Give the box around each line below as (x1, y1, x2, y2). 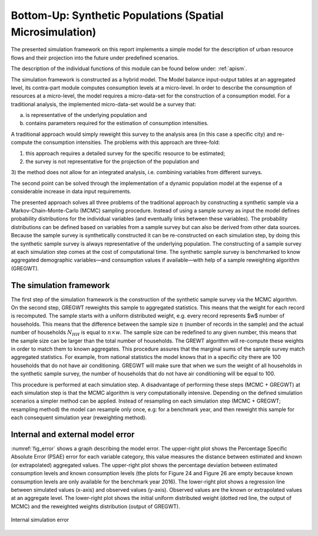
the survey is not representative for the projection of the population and (25, 158, 200, 165)
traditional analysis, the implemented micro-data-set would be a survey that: (11, 100, 197, 107)
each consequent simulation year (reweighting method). (11, 414, 147, 421)
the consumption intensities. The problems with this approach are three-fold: (34, 139, 220, 146)
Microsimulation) (11, 25, 97, 38)
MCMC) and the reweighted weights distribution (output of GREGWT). (11, 502, 180, 510)
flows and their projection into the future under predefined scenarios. (11, 54, 179, 61)
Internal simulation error (11, 517, 69, 524)
